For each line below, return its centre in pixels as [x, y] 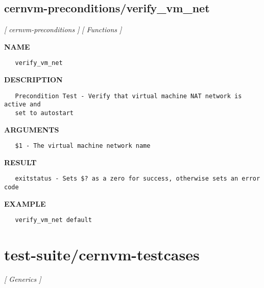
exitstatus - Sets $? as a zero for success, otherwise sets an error [138, 179]
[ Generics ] [23, 279]
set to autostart [44, 113]
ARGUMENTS [32, 129]
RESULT [20, 162]
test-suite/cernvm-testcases [102, 254]
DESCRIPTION [33, 80]
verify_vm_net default [53, 220]
